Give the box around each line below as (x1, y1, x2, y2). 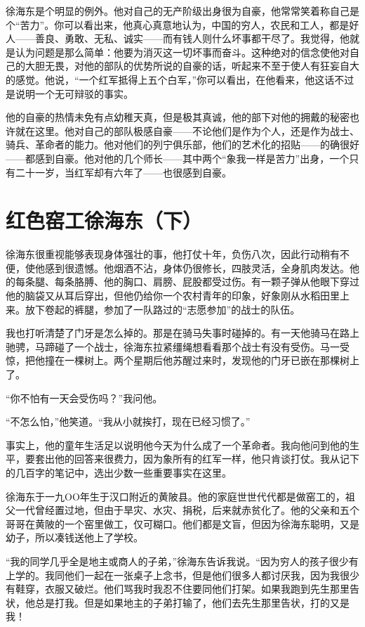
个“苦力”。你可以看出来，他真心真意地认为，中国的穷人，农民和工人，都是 (6, 17, 350, 32)
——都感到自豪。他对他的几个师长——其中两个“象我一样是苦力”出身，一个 (6, 150, 350, 165)
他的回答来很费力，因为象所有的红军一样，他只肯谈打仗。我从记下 (54, 451, 359, 466)
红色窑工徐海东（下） (6, 206, 203, 235)
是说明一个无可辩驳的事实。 (6, 86, 133, 101)
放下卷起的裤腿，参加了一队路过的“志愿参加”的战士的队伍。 (25, 302, 300, 316)
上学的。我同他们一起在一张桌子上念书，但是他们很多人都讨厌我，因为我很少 (6, 567, 359, 582)
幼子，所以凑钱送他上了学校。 (6, 530, 143, 545)
